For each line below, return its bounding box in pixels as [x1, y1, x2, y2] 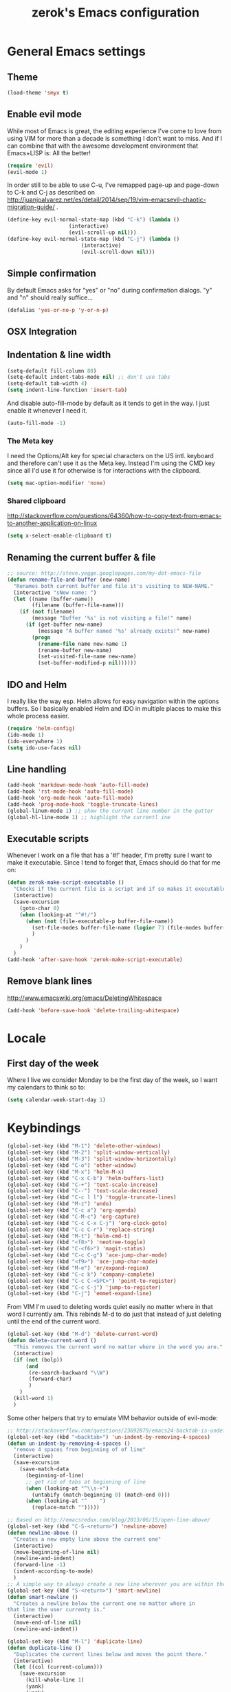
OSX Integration [7, 326, 78, 337]
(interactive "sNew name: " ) [13, 589, 97, 596]
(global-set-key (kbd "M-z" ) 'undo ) [7, 1201, 112, 1208]
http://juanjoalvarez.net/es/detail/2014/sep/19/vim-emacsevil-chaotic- [7, 195, 206, 204]
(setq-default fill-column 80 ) [7, 367, 97, 374]
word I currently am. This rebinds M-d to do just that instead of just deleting [7, 1310, 221, 1319]
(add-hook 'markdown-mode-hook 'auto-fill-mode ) [7, 782, 149, 789]
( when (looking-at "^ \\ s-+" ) [25, 1485, 109, 1492]
